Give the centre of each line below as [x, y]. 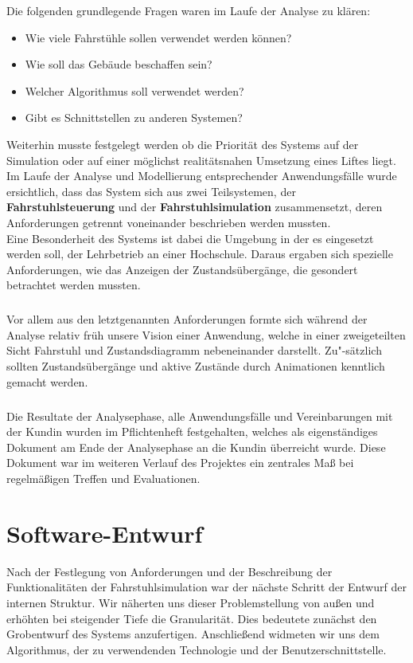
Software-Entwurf [105, 533]
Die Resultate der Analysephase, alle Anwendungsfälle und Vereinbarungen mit [200, 416]
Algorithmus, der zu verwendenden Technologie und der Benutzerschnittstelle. [197, 649]
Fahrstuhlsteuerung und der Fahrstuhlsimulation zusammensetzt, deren [195, 207]
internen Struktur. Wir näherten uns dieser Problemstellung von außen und [191, 602]
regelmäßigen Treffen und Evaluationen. [103, 478]
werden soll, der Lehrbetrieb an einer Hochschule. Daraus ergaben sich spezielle [200, 254]
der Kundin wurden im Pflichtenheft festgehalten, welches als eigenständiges [192, 432]
